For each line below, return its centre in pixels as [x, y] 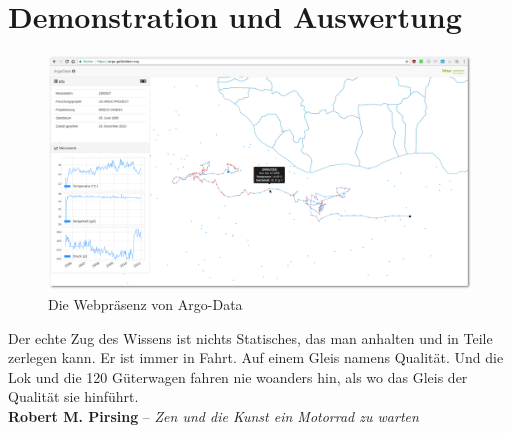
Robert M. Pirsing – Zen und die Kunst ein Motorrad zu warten [213, 415]
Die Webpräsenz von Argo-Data [145, 303]
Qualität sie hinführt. [73, 396]
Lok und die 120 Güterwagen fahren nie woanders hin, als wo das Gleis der [238, 376]
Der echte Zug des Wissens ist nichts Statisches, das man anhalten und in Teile [250, 337]
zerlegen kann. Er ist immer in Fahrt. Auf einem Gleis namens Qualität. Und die [256, 357]
